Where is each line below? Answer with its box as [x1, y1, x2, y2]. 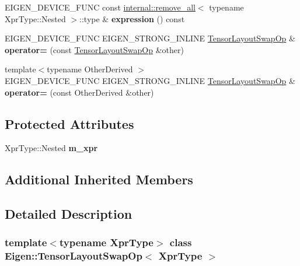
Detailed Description [5, 205, 132, 223]
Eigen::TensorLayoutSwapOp [5, 249, 142, 263]
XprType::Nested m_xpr [5, 142, 98, 154]
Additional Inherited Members [5, 170, 193, 188]
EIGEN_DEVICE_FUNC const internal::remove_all [5, 1, 196, 13]
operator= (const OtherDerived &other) [5, 86, 154, 98]
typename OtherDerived [47, 63, 133, 75]
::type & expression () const [79, 12, 185, 24]
